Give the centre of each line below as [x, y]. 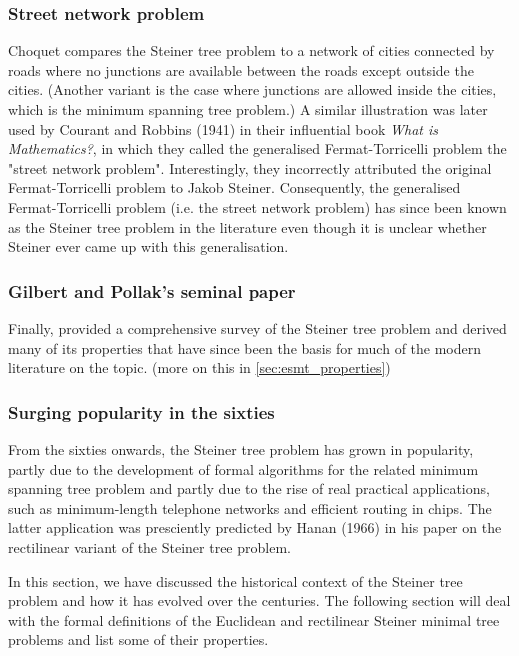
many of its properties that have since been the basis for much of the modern [245, 347]
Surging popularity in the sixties [141, 411]
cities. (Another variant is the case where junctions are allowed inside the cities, [252, 89]
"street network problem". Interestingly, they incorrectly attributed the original [250, 167]
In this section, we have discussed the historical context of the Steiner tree [235, 580]
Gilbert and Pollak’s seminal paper [152, 290]
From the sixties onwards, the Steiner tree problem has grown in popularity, [241, 448]
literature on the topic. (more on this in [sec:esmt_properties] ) [199, 367]
